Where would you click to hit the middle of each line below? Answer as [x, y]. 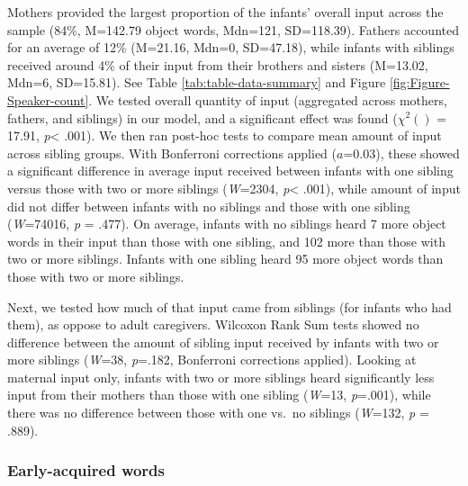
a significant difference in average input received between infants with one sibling [230, 171]
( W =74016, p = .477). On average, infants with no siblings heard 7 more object [227, 224]
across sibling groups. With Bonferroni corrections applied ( [172, 153]
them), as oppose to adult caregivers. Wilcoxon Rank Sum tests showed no [213, 324]
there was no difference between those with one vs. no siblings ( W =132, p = [218, 413]
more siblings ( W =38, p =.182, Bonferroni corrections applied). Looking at [212, 360]
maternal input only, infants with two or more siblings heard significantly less [221, 377]
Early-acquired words [86, 470]
